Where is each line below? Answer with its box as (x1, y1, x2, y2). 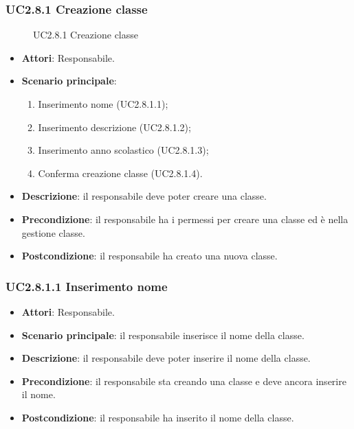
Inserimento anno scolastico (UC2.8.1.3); (38, 143, 209, 157)
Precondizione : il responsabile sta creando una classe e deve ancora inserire (21, 373, 346, 388)
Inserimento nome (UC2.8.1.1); (38, 97, 168, 111)
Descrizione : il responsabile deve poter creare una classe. (21, 189, 267, 203)
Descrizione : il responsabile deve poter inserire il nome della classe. (21, 351, 311, 365)
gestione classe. (21, 225, 85, 240)
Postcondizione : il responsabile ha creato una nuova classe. (21, 248, 278, 263)
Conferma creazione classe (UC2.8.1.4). (38, 165, 203, 180)
